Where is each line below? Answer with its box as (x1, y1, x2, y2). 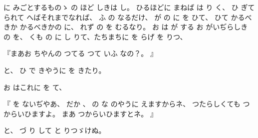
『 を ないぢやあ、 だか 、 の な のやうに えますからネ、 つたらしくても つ (3, 98, 250, 109)
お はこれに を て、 (3, 81, 66, 92)
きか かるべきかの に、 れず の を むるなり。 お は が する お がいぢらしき (3, 21, 248, 32)
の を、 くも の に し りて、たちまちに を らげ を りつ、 (3, 31, 187, 41)
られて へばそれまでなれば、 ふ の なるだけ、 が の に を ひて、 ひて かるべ (3, 11, 252, 22)
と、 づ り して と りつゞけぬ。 (3, 125, 106, 135)
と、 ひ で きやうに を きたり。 (3, 64, 106, 75)
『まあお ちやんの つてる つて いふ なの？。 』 (3, 48, 157, 58)
